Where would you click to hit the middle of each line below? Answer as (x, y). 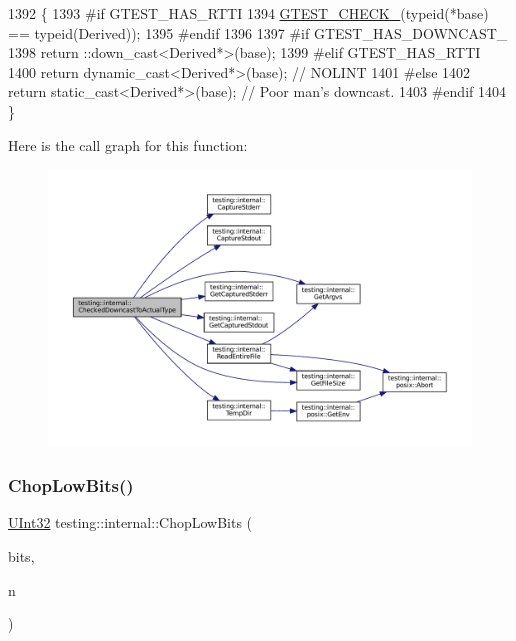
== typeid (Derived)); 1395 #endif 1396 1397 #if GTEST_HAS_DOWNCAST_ (258, 32)
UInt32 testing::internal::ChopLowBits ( (130, 522)
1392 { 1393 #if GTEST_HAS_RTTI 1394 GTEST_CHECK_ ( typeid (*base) (248, 13)
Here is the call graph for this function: (128, 144)
